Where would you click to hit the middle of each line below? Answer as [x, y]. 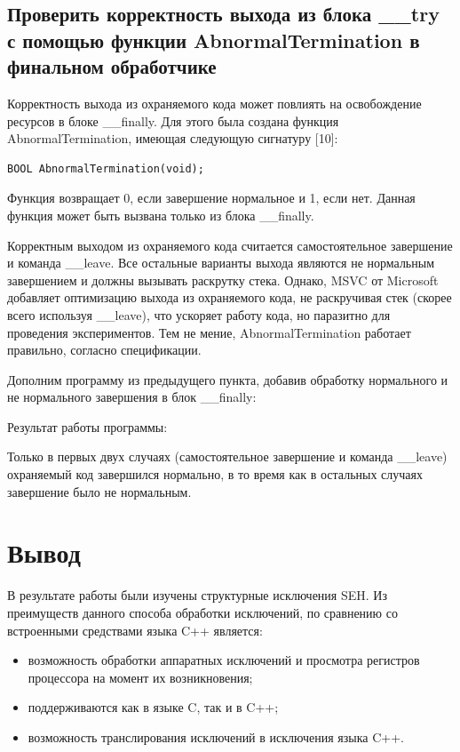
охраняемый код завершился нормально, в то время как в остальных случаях [215, 474]
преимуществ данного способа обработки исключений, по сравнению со [202, 612]
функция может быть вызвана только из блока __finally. [161, 215]
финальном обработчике [112, 66]
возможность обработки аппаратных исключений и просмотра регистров [224, 660]
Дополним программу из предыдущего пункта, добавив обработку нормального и [228, 379]
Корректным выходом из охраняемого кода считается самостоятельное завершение [230, 245]
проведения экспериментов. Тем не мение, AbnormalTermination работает [209, 332]
